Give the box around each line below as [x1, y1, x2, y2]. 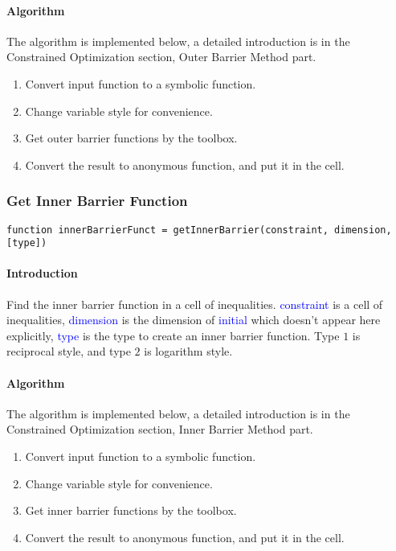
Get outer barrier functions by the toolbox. [25, 130, 238, 146]
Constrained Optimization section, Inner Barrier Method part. [6, 421, 313, 438]
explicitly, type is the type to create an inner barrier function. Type [6, 327, 340, 343]
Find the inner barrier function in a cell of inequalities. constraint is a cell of [6, 295, 383, 312]
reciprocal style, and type [6, 343, 131, 360]
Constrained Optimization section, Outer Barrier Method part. [6, 48, 316, 65]
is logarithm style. [144, 343, 233, 360]
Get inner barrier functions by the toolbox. [25, 502, 237, 519]
